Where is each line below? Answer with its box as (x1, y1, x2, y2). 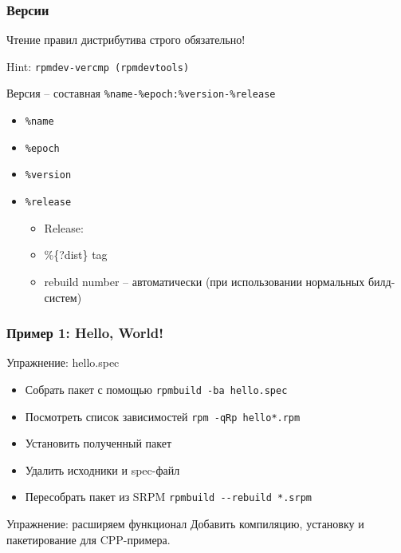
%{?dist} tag (44, 246, 108, 263)
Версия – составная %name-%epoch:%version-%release (6, 85, 276, 101)
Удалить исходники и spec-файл (25, 461, 180, 478)
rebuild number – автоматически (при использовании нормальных (44, 273, 365, 289)
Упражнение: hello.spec (6, 354, 120, 371)
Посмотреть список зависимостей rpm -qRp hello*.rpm (25, 408, 301, 424)
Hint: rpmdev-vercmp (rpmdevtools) (6, 58, 190, 74)
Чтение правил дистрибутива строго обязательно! (6, 31, 246, 48)
